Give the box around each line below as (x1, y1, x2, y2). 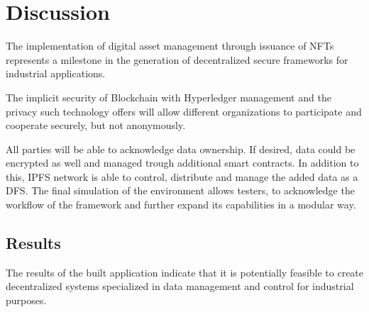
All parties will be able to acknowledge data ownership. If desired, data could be (6, 141, 356, 156)
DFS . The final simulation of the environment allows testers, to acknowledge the (6, 183, 355, 198)
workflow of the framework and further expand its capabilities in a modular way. (6, 197, 356, 212)
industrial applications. (6, 66, 106, 81)
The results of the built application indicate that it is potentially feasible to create (6, 264, 364, 279)
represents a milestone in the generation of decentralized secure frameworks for (6, 52, 348, 67)
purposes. (6, 293, 47, 308)
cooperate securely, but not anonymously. (6, 118, 186, 133)
